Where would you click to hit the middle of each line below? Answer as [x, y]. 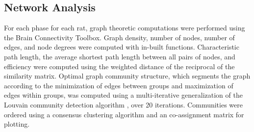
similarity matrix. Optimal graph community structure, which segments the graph [127, 76]
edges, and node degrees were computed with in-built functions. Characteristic [122, 47]
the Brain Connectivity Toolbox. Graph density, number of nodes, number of [119, 37]
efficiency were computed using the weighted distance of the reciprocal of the [119, 66]
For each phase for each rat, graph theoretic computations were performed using [125, 28]
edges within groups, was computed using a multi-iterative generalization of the [123, 95]
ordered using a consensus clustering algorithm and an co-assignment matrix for [124, 114]
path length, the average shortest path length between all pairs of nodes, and [120, 56]
